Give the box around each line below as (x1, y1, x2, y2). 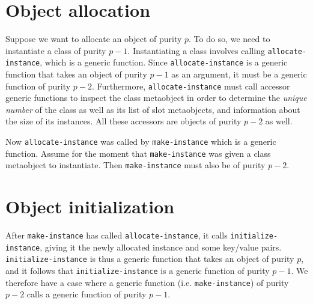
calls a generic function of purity (26, 288, 147, 300)
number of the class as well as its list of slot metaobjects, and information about (5, 103, 300, 115)
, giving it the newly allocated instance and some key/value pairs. (40, 240, 282, 253)
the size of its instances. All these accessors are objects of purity (5, 115, 242, 127)
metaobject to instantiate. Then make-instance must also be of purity (5, 159, 266, 171)
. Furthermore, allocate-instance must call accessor (92, 79, 290, 92)
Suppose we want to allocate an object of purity (5, 32, 182, 45)
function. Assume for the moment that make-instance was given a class (5, 147, 271, 159)
